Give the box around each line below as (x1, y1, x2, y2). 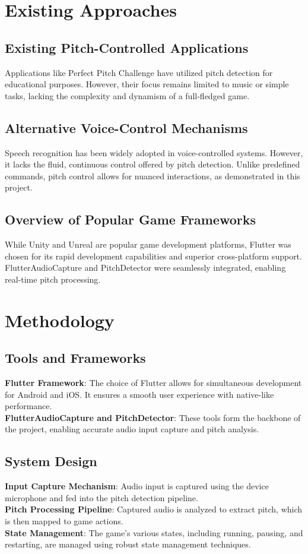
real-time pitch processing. (5, 273, 101, 285)
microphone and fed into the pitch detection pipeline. (5, 491, 198, 504)
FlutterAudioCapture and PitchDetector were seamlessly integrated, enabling (5, 261, 286, 274)
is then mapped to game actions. (5, 515, 123, 527)
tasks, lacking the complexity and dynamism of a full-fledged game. (5, 89, 250, 102)
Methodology (5, 308, 115, 332)
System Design (5, 452, 97, 470)
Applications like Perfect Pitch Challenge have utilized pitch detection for (5, 66, 273, 78)
